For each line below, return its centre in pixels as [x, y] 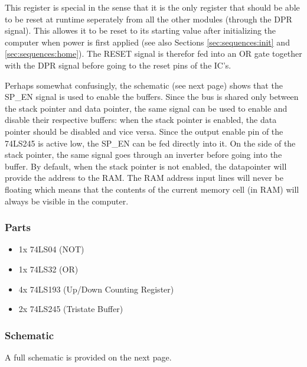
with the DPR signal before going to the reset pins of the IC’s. [118, 65]
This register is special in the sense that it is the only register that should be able [152, 7]
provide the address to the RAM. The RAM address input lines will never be [144, 178]
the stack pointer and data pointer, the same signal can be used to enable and [146, 108]
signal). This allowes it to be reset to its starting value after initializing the [141, 30]
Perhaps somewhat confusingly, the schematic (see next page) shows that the [144, 85]
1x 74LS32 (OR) [48, 269]
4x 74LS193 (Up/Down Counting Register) [96, 289]
